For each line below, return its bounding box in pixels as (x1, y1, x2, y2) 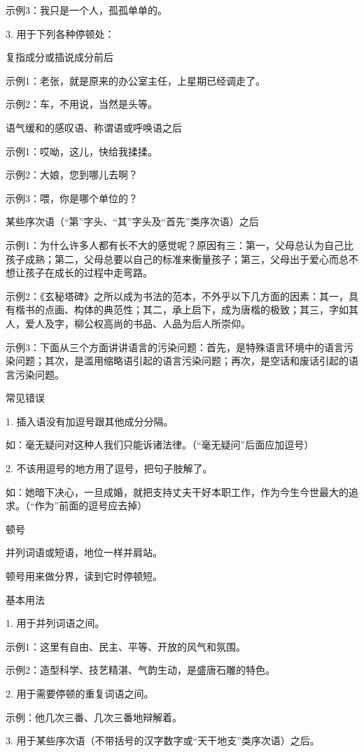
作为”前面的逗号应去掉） (34, 498, 148, 513)
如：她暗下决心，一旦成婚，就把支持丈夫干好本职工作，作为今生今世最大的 (6, 484, 349, 499)
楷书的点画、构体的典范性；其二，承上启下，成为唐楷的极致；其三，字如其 (15, 302, 358, 317)
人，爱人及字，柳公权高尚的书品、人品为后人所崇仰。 (6, 315, 251, 330)
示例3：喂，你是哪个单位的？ (6, 190, 138, 205)
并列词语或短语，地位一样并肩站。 (6, 545, 162, 560)
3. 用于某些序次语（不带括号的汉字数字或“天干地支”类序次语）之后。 (6, 733, 320, 748)
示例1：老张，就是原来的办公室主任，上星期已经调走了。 (6, 73, 265, 87)
